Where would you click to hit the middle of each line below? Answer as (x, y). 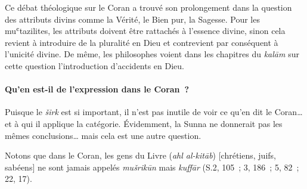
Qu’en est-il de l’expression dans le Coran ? (97, 89)
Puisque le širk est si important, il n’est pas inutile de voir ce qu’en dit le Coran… (154, 112)
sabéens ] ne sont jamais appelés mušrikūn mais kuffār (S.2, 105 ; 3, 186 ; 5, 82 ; (152, 167)
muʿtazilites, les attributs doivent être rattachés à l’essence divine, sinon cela (145, 31)
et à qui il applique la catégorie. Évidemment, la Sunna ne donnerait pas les (144, 123)
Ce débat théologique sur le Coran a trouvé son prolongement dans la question (148, 7)
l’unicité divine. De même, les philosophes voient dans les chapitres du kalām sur (152, 54)
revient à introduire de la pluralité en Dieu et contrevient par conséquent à (142, 42)
